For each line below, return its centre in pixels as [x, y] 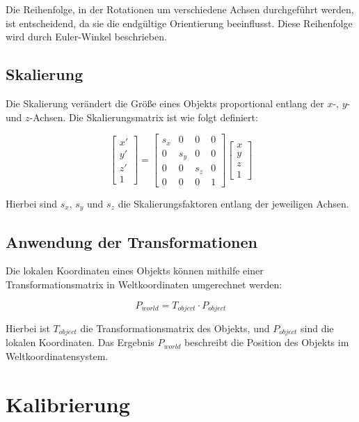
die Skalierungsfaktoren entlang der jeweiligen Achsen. [233, 203]
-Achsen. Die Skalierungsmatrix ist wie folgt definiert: [144, 117]
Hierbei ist [28, 328]
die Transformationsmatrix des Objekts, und [175, 328]
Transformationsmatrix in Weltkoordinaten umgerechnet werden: [144, 284]
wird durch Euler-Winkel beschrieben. [86, 37]
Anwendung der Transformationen [131, 241]
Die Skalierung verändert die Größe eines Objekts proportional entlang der [165, 103]
